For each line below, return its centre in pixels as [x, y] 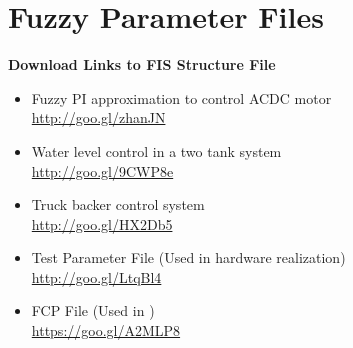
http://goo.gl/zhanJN [98, 117]
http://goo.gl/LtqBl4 [96, 276]
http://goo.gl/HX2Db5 [102, 223]
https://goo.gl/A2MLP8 [106, 330]
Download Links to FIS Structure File [142, 64]
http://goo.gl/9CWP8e [102, 170]
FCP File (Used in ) [93, 310]
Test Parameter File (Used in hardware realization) [188, 257]
